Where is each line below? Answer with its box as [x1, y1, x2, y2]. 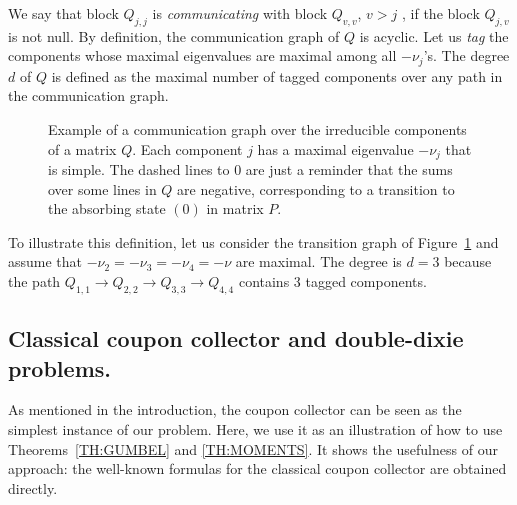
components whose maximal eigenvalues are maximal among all [8, 45, 397, 66]
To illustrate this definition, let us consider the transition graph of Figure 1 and [8, 231, 499, 252]
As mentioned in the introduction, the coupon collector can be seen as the [8, 399, 462, 420]
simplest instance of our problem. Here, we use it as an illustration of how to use [8, 419, 503, 440]
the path [8, 271, 61, 292]
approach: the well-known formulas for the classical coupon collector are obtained [8, 458, 507, 479]
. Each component [132, 138, 243, 159]
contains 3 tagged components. [238, 271, 427, 292]
